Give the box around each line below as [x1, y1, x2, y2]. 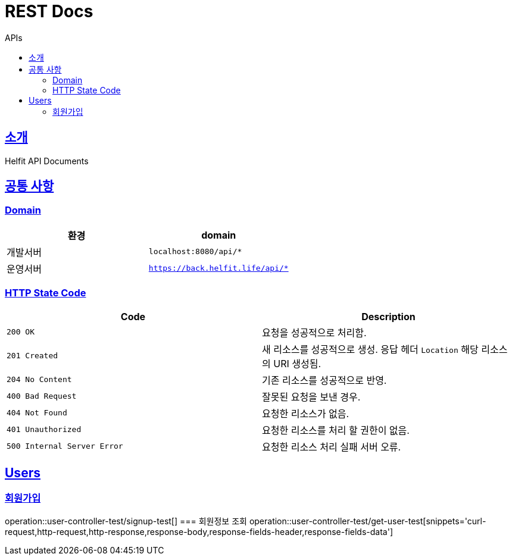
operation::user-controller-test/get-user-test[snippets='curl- [249, 515, 486, 526]
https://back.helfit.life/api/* [148, 264, 289, 273]
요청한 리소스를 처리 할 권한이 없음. [262, 424, 410, 436]
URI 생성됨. [273, 357, 321, 370]
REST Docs [5, 1, 93, 21]
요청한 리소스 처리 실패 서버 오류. [262, 440, 401, 453]
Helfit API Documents [5, 155, 89, 166]
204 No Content [7, 375, 72, 384]
